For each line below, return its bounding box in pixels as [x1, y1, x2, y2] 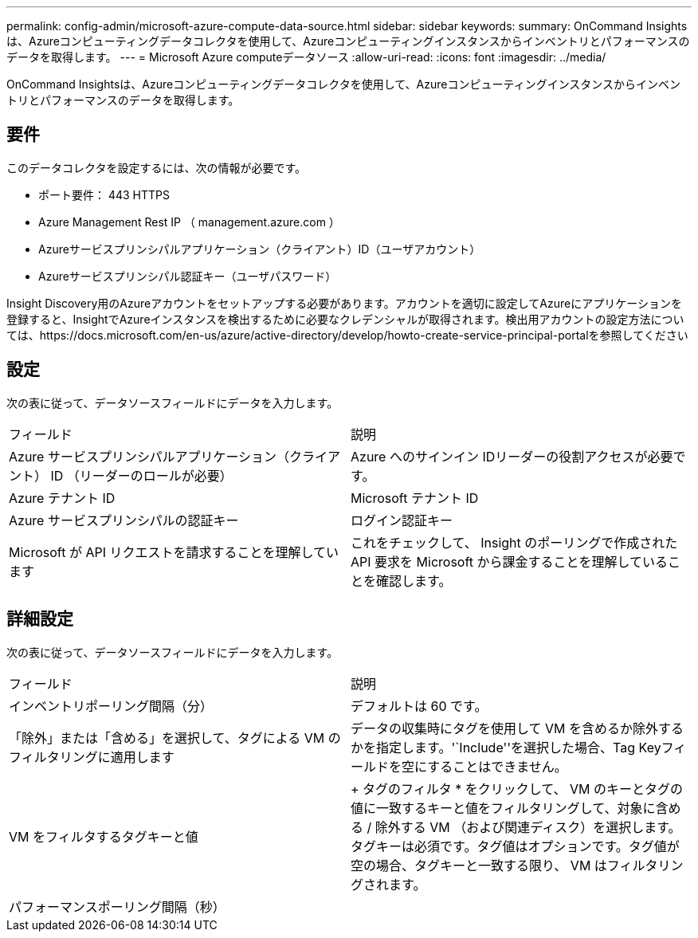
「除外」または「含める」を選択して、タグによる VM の [9, 729, 341, 746]
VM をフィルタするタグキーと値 [9, 828, 198, 845]
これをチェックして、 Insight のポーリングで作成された [351, 534, 678, 551]
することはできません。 [427, 758, 567, 775]
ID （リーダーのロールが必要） [50, 467, 233, 484]
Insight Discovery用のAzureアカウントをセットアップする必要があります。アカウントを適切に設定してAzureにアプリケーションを [6, 296, 682, 310]
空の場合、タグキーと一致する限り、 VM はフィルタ [351, 857, 658, 873]
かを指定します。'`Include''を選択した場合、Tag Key [351, 739, 661, 756]
